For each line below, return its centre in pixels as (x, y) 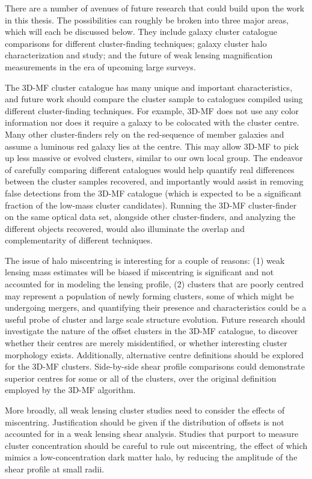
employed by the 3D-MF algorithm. (70, 390)
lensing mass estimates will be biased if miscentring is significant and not (139, 272)
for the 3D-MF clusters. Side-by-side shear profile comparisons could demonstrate (155, 366)
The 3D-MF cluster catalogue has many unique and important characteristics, (149, 87)
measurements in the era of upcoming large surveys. (100, 66)
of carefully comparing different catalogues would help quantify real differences (150, 169)
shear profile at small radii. (55, 468)
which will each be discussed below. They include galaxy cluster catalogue (141, 32)
